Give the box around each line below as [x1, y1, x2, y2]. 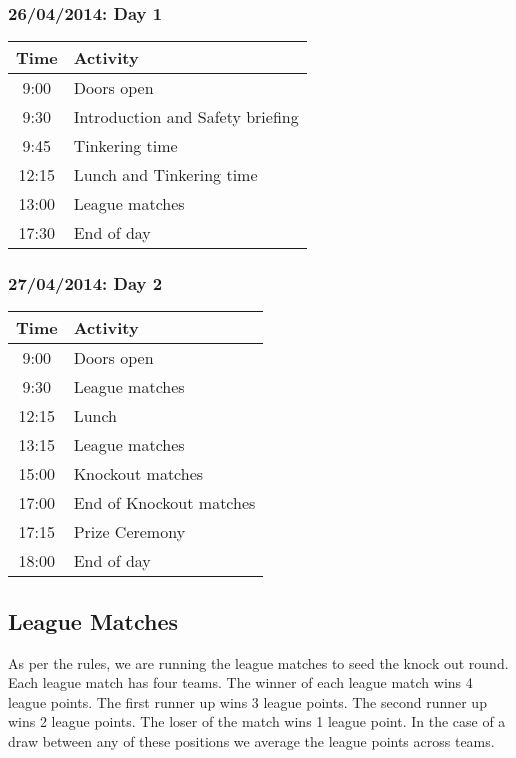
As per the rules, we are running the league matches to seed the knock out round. [8, 652, 509, 673]
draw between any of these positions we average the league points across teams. [8, 731, 495, 752]
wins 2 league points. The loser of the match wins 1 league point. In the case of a [8, 711, 506, 732]
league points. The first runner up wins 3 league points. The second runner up [8, 691, 487, 712]
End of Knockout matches [73, 491, 256, 515]
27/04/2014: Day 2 [8, 271, 163, 296]
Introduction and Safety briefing [73, 105, 299, 129]
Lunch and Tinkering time [73, 163, 258, 187]
